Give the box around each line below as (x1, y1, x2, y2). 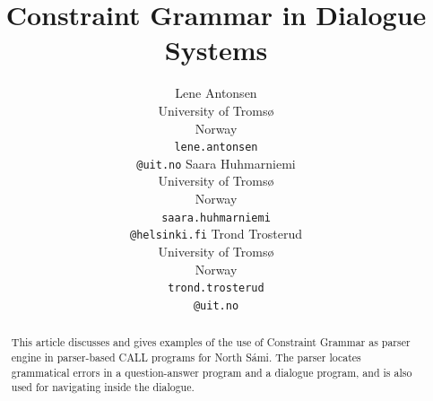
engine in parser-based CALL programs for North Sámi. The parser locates (11, 349, 361, 364)
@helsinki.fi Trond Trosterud (130, 224, 302, 243)
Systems (164, 31, 268, 68)
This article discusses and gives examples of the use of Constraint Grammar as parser (11, 335, 411, 350)
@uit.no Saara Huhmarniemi (136, 153, 296, 172)
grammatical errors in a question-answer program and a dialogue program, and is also (11, 364, 412, 379)
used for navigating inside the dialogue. (11, 379, 195, 395)
